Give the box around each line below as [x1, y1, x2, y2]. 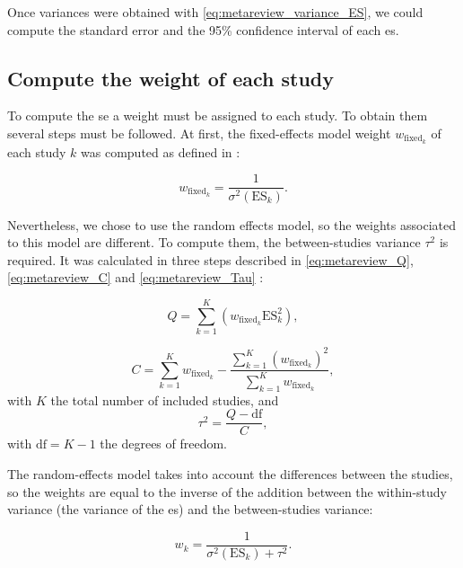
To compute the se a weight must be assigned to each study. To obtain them [7, 106, 428, 125]
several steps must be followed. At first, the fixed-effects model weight [7, 123, 391, 142]
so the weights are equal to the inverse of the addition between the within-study [7, 482, 447, 501]
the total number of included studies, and [50, 390, 279, 409]
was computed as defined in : [81, 142, 240, 161]
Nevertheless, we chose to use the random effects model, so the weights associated [7, 215, 456, 234]
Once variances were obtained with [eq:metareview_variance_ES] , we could [7, 3, 424, 21]
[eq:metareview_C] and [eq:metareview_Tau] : [7, 268, 264, 287]
